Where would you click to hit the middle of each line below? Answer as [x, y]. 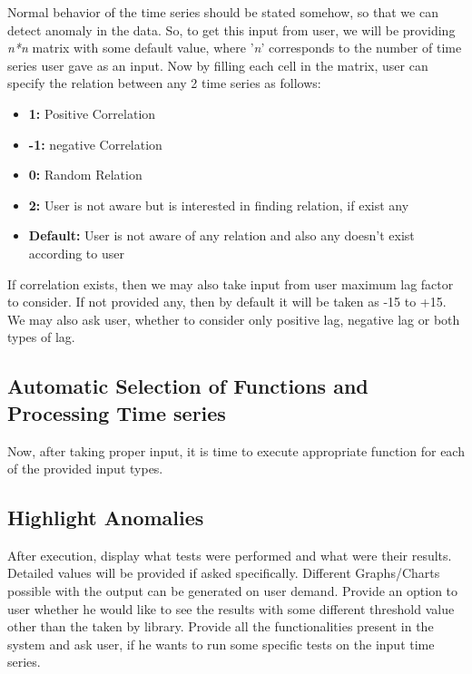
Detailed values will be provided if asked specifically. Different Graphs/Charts [224, 573]
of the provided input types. [85, 469]
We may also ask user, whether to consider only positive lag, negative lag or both [234, 319]
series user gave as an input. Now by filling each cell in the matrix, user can [218, 65]
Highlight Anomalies [106, 518]
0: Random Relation [85, 175]
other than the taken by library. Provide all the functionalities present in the [221, 626]
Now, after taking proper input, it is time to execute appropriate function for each [236, 450]
